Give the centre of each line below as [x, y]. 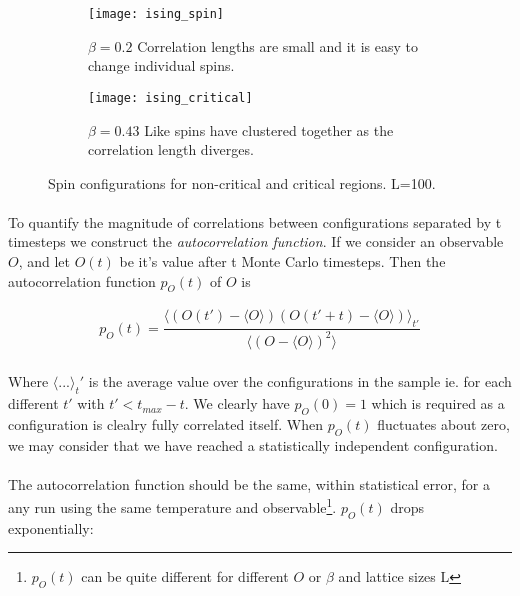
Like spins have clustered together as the [269, 129]
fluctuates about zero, [443, 423]
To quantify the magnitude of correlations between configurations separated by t [255, 221]
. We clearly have [237, 403]
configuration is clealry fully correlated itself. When [165, 423]
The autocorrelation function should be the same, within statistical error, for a [249, 483]
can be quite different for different [185, 576]
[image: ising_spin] [156, 14]
